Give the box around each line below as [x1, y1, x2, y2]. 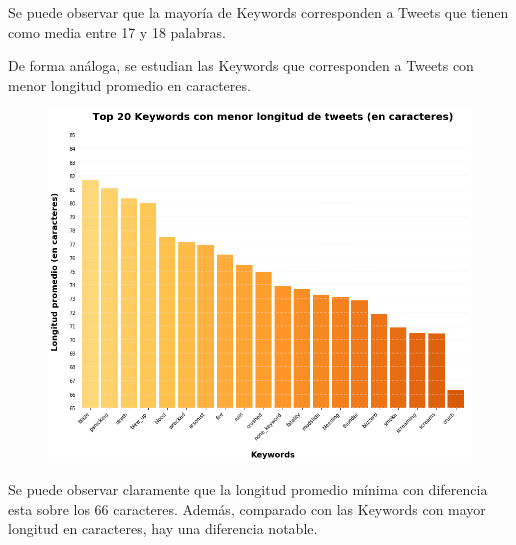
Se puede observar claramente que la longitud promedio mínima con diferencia [8, 479, 488, 500]
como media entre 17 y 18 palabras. [8, 21, 226, 42]
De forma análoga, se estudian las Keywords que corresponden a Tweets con [8, 55, 474, 76]
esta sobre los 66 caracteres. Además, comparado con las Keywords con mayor [8, 498, 486, 519]
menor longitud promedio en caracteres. [8, 74, 251, 95]
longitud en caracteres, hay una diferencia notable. [8, 518, 318, 539]
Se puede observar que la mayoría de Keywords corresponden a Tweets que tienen [8, 2, 509, 22]
